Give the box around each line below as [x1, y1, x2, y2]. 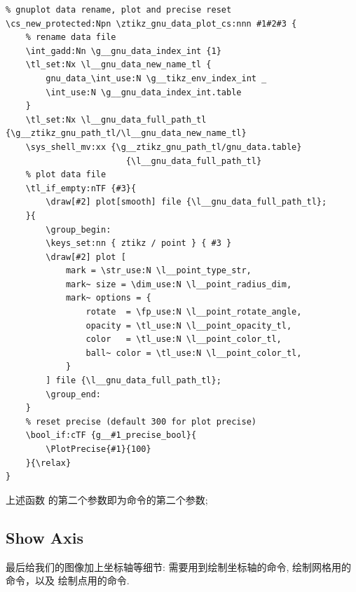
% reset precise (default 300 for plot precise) [25, 416, 256, 427]
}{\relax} [25, 457, 71, 468]
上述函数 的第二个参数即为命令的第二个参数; [6, 492, 208, 507]
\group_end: [46, 389, 102, 399]
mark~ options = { [65, 293, 151, 303]
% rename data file [25, 32, 116, 43]
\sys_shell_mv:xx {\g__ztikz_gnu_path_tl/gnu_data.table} [25, 142, 302, 152]
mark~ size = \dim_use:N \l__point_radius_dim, [65, 279, 292, 289]
